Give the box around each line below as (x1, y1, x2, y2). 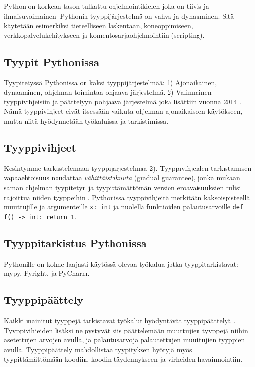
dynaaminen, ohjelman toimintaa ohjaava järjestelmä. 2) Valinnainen (4, 87, 212, 97)
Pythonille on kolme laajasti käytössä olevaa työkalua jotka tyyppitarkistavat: (4, 258, 238, 268)
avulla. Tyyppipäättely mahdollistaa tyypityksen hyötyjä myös (4, 344, 192, 354)
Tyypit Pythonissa (4, 54, 100, 69)
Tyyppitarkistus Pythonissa (4, 235, 147, 250)
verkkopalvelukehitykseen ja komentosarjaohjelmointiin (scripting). (4, 30, 205, 40)
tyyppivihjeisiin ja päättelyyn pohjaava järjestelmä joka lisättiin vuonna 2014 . (4, 96, 241, 106)
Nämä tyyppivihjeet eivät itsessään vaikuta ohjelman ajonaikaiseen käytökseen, (4, 106, 243, 116)
